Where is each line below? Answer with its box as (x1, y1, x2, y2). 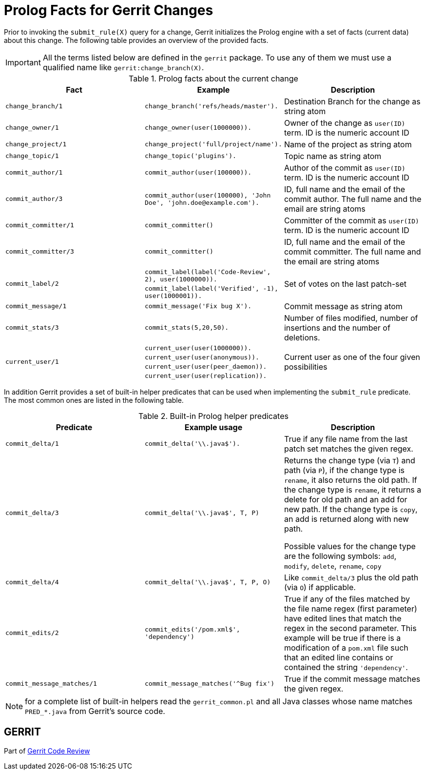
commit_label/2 (5, 280, 59, 288)
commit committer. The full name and (284, 246, 421, 257)
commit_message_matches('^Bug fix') (144, 680, 275, 688)
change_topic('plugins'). (144, 152, 236, 160)
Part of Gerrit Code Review (4, 746, 90, 755)
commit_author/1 (5, 169, 63, 177)
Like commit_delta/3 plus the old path (284, 572, 419, 582)
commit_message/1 (5, 302, 67, 310)
